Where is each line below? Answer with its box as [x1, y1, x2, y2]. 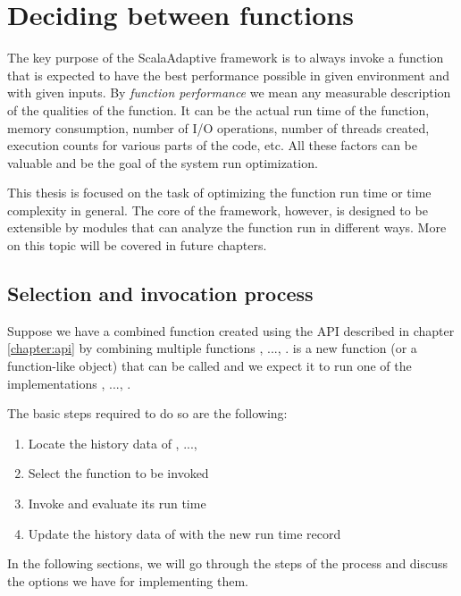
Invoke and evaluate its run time [28, 494, 206, 513]
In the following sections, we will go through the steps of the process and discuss [7, 554, 448, 573]
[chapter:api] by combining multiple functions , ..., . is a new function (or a [7, 339, 417, 357]
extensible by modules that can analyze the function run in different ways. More [7, 218, 447, 237]
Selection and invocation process [7, 280, 314, 307]
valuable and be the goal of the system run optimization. [7, 153, 318, 172]
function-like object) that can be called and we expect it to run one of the [7, 357, 412, 375]
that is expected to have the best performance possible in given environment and [7, 65, 450, 84]
